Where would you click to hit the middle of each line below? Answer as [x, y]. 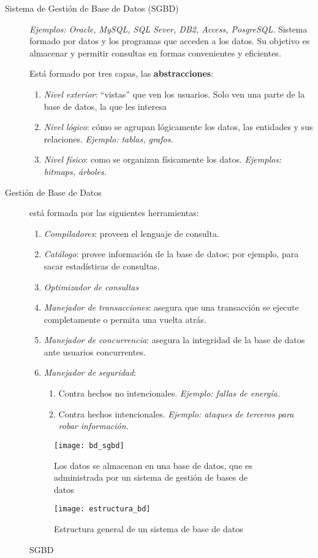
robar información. [93, 426]
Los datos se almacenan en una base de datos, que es [153, 465]
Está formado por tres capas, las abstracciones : [122, 73]
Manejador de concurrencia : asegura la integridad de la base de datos [174, 340]
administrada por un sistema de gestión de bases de [151, 477]
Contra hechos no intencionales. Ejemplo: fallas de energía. [169, 393]
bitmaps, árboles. [75, 171]
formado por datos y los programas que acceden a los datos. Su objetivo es [170, 41]
